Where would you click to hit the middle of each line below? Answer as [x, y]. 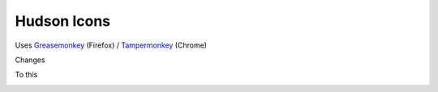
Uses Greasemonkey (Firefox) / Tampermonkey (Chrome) [111, 45]
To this [26, 75]
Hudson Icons [63, 21]
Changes [30, 60]
